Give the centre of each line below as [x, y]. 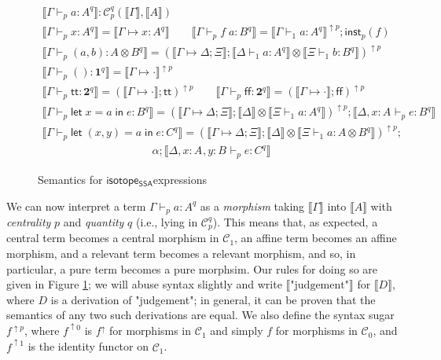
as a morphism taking [252, 206]
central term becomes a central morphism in [113, 238]
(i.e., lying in [167, 221]
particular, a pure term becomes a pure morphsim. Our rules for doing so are [192, 268]
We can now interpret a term [76, 206]
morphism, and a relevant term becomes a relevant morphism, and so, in [181, 253]
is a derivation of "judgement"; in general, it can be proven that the [213, 299]
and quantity [94, 221]
